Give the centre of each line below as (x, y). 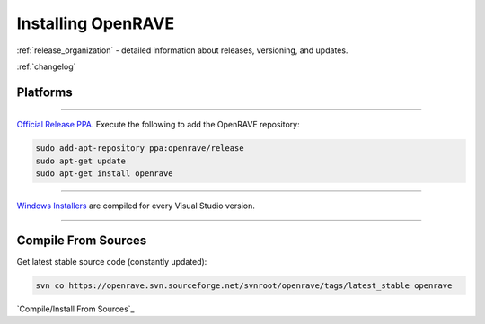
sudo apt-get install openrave (105, 174)
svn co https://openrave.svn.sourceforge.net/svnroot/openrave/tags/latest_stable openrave (244, 285)
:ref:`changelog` (46, 66)
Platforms (44, 92)
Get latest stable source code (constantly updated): (112, 262)
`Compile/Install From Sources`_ (75, 309)
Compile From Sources (82, 240)
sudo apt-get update (80, 161)
